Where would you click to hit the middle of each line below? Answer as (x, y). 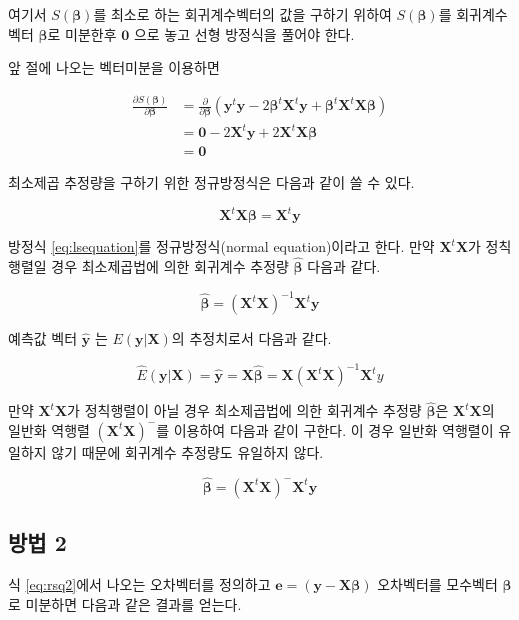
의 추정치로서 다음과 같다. (251, 338)
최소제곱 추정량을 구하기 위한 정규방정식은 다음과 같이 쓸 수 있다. (211, 182)
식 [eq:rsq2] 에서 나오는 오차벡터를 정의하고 (139, 583)
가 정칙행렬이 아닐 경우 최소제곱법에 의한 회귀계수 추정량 (244, 410)
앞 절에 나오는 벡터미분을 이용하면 (114, 67)
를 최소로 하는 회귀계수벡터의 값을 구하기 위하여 (242, 14)
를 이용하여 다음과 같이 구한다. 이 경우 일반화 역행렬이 (325, 429)
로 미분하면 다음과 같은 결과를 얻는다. (125, 603)
